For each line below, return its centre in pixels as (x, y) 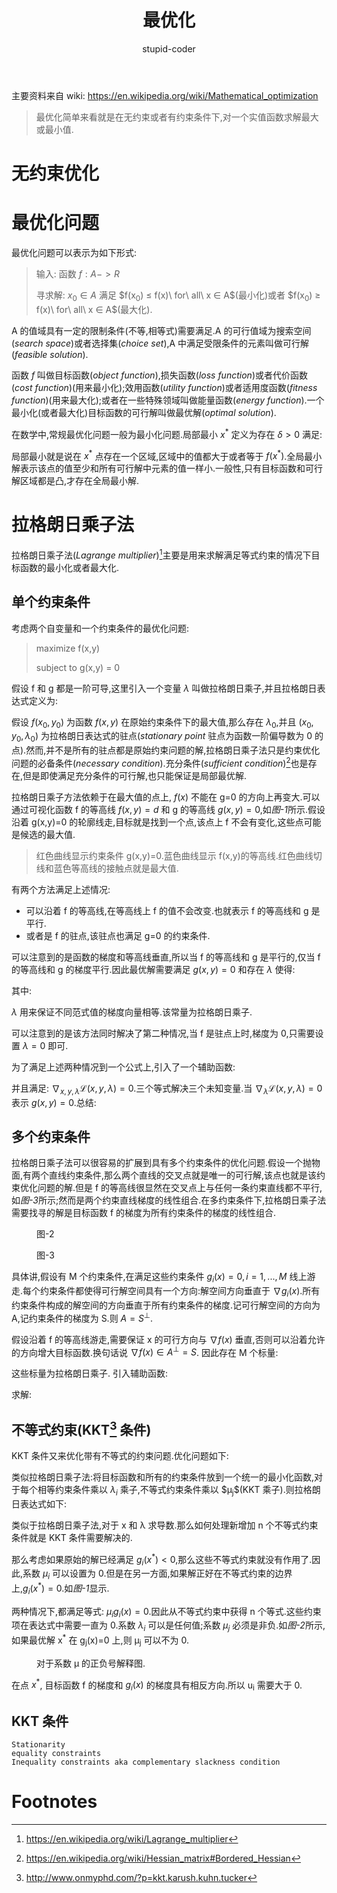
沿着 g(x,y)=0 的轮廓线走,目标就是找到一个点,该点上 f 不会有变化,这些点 (157, 822)
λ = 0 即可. (45, 1045)
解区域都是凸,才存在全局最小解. (75, 481)
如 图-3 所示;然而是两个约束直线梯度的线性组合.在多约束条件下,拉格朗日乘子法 (169, 1200)
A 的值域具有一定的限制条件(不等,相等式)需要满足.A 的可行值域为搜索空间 (161, 330)
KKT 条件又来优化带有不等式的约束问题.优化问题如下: (120, 1456)
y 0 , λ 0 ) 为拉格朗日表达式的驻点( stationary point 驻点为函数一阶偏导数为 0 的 (167, 737)
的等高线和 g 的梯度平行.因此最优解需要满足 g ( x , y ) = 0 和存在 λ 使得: (153, 969)
